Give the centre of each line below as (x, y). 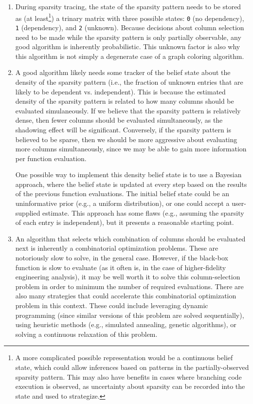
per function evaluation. (51, 158)
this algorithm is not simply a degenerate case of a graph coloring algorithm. (130, 56)
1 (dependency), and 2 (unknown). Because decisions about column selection (130, 27)
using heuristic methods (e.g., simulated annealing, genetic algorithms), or (126, 324)
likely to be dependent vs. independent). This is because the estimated (120, 91)
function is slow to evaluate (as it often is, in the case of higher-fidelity (121, 267)
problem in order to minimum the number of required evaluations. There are (129, 286)
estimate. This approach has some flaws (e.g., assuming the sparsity (143, 212)
